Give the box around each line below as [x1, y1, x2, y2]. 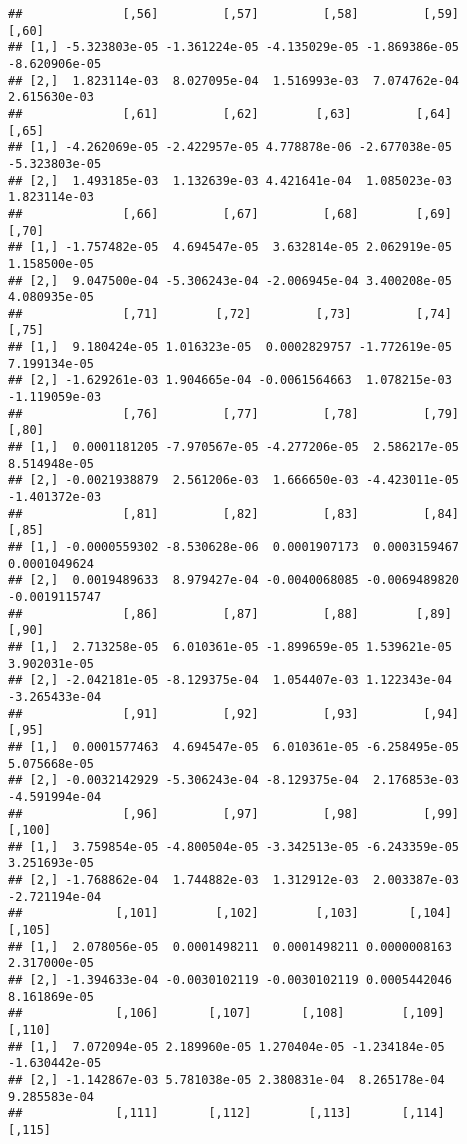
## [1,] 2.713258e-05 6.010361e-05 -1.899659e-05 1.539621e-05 [8, 639, 452, 654]
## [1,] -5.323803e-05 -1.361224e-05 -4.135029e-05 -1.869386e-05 [8, 40, 460, 55]
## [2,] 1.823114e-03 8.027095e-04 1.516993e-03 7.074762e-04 [8, 73, 460, 88]
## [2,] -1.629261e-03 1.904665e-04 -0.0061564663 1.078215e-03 [8, 373, 452, 388]
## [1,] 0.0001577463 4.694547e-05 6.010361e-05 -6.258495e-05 [8, 739, 460, 754]
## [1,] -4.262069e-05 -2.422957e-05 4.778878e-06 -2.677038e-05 [8, 140, 452, 155]
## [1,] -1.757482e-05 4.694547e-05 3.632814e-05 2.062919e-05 [8, 240, 452, 255]
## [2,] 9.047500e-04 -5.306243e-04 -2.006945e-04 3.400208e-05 [8, 273, 452, 288]
